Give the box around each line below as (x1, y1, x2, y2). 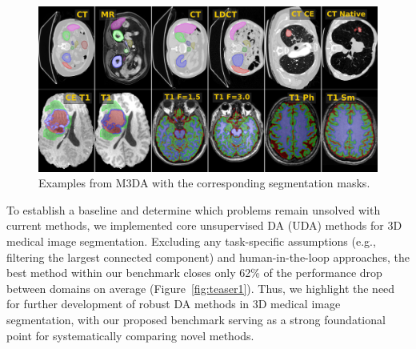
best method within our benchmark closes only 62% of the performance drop (6, 264, 382, 281)
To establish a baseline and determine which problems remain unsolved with (6, 201, 381, 218)
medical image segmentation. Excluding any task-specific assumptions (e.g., (6, 232, 376, 249)
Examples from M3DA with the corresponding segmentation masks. (38, 174, 370, 191)
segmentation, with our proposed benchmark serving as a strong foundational (6, 311, 386, 327)
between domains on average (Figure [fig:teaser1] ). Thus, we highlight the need (6, 279, 395, 296)
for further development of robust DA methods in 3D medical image (6, 295, 341, 312)
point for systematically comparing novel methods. (6, 327, 254, 343)
